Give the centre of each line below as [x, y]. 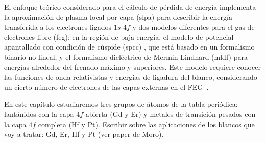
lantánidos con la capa [39, 114]
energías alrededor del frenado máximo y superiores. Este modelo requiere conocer [132, 67]
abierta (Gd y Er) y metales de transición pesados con [171, 114]
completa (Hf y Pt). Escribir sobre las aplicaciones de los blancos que [146, 124]
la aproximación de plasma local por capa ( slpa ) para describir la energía [118, 17]
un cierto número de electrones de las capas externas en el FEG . [106, 87]
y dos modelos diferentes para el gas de [194, 27]
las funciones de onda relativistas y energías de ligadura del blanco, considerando [131, 77]
